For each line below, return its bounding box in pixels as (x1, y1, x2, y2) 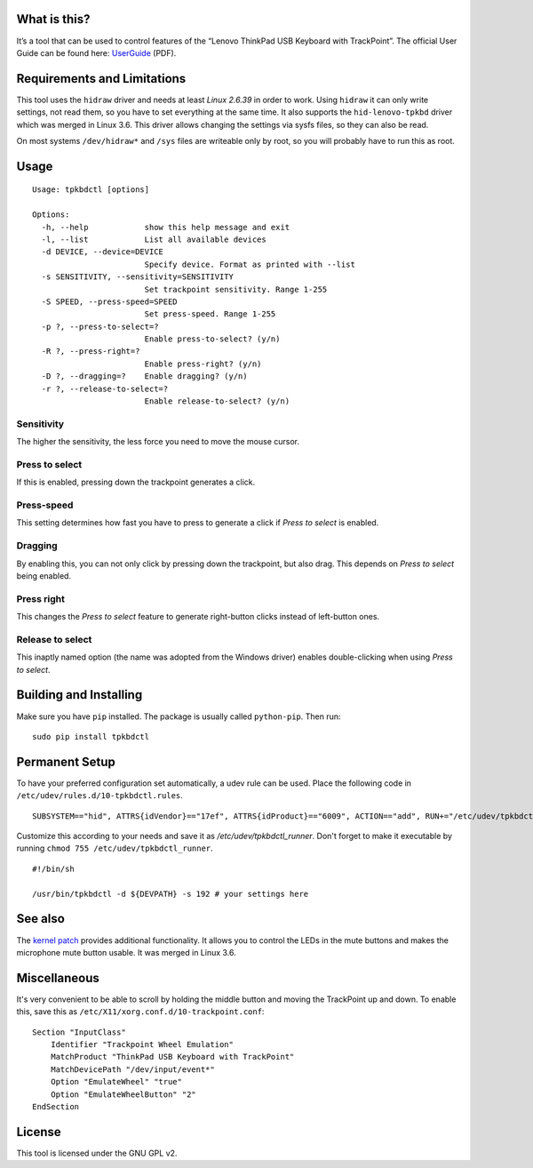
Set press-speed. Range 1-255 (144, 309, 276, 319)
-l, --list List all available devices (41, 234, 266, 244)
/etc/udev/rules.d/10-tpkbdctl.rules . (16, 790, 184, 801)
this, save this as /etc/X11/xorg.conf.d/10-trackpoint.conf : (16, 1006, 265, 1017)
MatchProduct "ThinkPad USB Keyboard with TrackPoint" (50, 1052, 295, 1062)
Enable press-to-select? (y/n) (144, 334, 281, 344)
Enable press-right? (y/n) (144, 358, 262, 369)
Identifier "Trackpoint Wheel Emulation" (50, 1039, 235, 1049)
